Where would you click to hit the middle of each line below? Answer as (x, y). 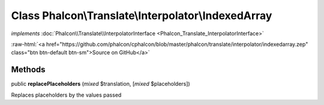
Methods (28, 70)
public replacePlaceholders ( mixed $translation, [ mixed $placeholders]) (100, 84)
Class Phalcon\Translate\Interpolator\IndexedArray (142, 16)
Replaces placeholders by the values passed (66, 95)
